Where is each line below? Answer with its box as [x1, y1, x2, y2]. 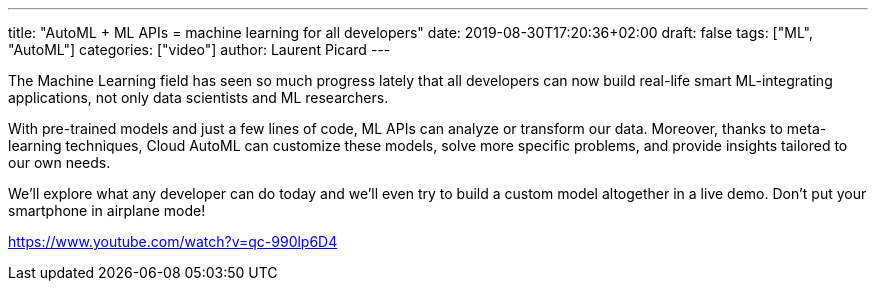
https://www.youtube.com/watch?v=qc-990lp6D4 [8, 233, 338, 250]
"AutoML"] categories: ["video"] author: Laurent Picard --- [8, 41, 391, 58]
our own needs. [8, 154, 111, 171]
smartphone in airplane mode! [8, 202, 206, 219]
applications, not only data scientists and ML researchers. [8, 89, 389, 106]
